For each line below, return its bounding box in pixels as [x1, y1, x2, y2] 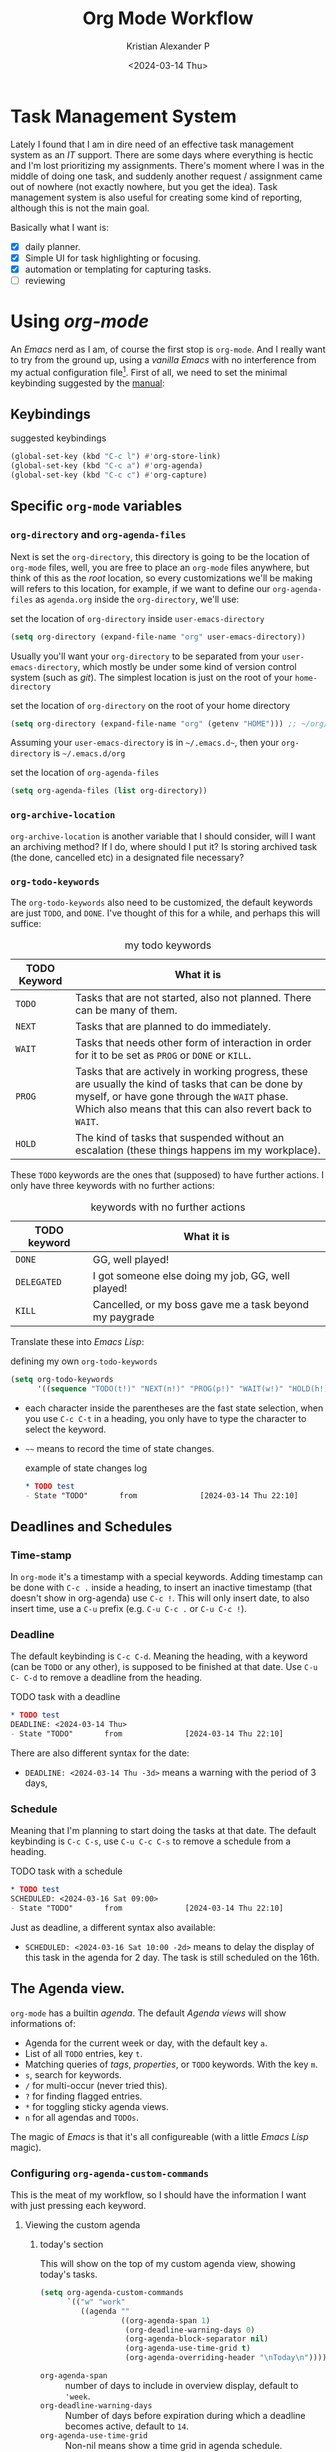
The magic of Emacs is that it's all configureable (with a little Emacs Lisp [10, 2130, 309, 2142]
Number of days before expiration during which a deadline [64, 2410, 306, 2422]
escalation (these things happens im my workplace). [74, 1143, 322, 1157]
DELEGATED [15, 1276, 62, 1287]
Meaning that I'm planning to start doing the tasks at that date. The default [10, 1825, 317, 1837]
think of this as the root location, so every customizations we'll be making [10, 572, 313, 584]
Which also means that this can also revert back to [74, 1102, 312, 1116]
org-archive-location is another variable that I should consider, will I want [10, 830, 317, 842]
